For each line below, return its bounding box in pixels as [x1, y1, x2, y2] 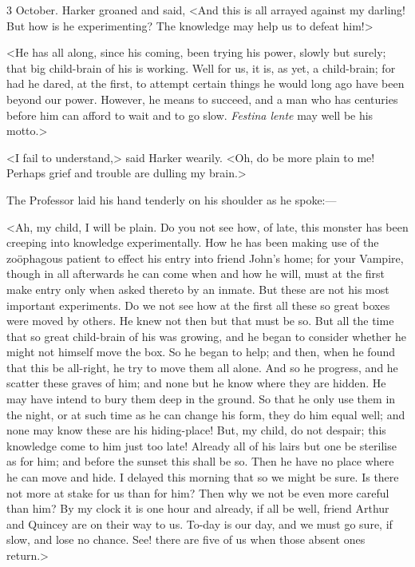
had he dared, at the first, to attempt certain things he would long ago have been [6, 75, 405, 92]
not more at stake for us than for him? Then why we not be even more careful [6, 484, 389, 501]
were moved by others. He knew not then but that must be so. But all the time [6, 312, 394, 329]
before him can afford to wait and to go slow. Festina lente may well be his [6, 106, 373, 123]
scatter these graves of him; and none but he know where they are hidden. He [6, 375, 386, 391]
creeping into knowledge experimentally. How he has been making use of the [6, 234, 379, 251]
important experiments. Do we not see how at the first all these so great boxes [6, 296, 390, 313]
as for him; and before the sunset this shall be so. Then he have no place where [6, 453, 394, 470]
